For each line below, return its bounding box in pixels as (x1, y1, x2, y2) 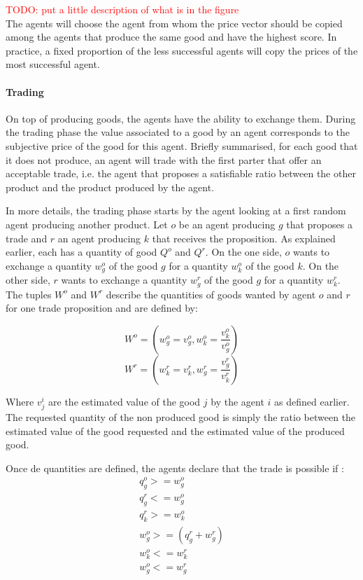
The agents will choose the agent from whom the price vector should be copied (6, 15, 343, 30)
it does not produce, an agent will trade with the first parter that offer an (6, 152, 322, 167)
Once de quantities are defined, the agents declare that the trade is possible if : (6, 460, 344, 475)
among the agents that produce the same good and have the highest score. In (6, 29, 337, 44)
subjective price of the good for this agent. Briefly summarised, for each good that (6, 138, 358, 153)
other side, (6, 272, 50, 287)
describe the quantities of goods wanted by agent (106, 286, 316, 301)
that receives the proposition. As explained (152, 230, 336, 245)
